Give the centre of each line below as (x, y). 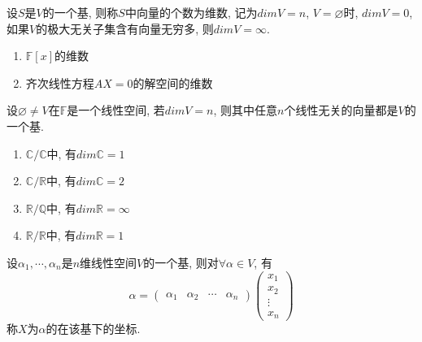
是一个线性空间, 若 (116, 110)
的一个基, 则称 (80, 12)
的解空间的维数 (173, 82)
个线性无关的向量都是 (341, 110)
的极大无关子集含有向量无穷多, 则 (125, 28)
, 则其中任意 (246, 110)
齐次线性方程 (60, 82)
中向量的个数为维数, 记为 (191, 12)
